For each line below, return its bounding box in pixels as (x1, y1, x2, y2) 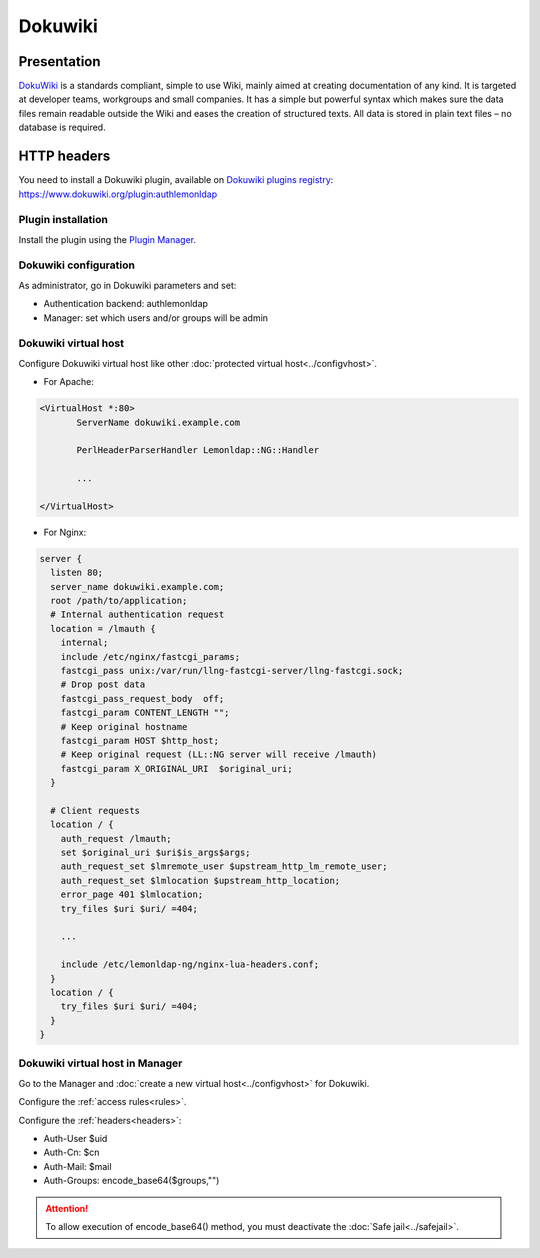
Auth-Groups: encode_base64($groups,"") (43, 1175, 220, 1187)
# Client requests (50, 805, 140, 816)
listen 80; (50, 567, 104, 579)
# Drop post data (60, 679, 146, 690)
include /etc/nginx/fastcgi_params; (60, 651, 240, 662)
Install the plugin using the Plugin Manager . (18, 233, 197, 245)
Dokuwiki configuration (18, 258, 135, 272)
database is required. (18, 121, 106, 134)
